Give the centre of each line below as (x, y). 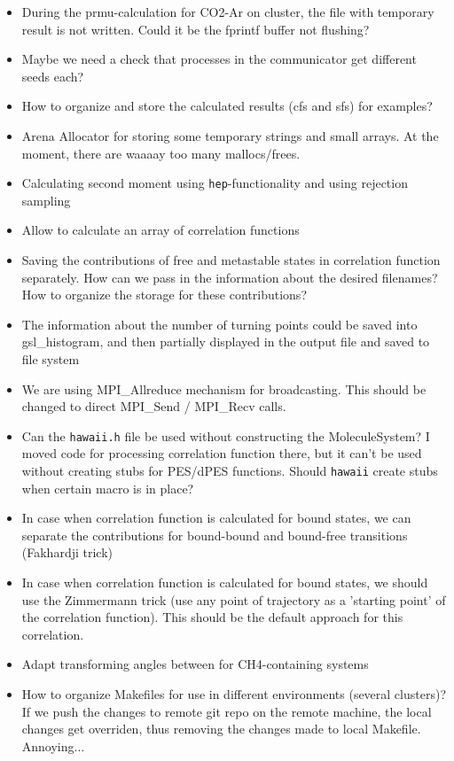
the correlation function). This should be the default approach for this (212, 617)
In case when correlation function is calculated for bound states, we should (225, 582)
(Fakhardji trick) (67, 552)
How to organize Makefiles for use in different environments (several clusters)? (234, 694)
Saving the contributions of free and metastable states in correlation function (231, 260)
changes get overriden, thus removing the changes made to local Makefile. (221, 729)
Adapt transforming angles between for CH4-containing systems (195, 664)
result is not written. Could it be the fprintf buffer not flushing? (196, 29)
